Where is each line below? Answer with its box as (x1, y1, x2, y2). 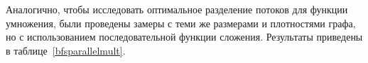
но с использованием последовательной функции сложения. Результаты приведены (6, 29, 363, 44)
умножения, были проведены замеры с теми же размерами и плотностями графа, (6, 15, 356, 30)
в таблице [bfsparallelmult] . (6, 43, 126, 57)
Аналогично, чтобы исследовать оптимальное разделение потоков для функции (6, 2, 348, 16)
